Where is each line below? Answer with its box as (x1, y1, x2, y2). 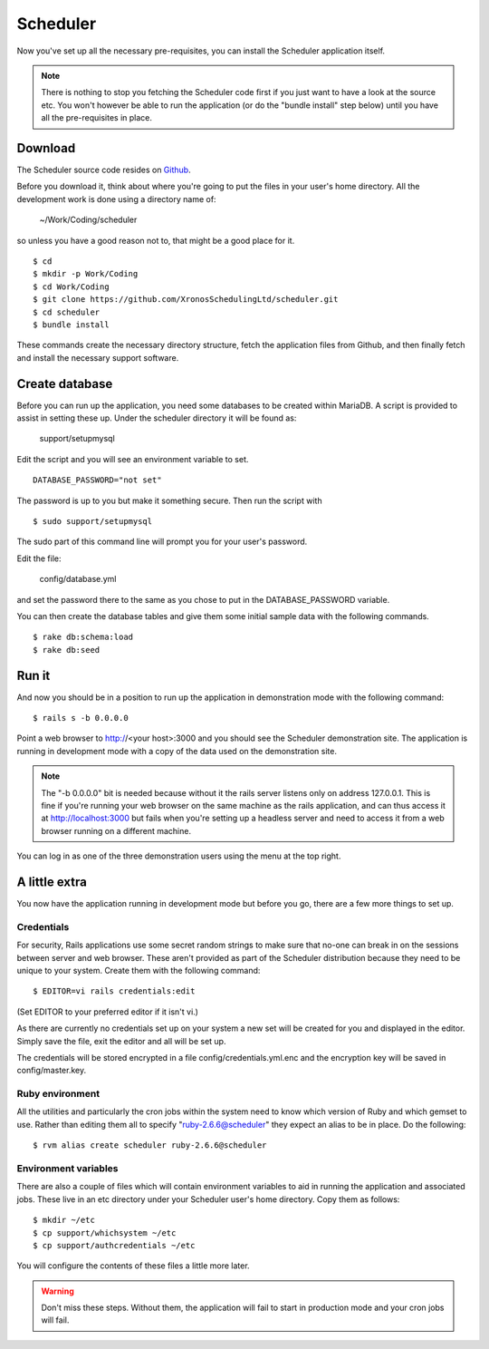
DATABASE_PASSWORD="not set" (33, 475, 162, 485)
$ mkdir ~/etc (33, 1215, 95, 1226)
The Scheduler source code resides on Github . (16, 164, 191, 176)
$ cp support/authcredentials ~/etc (33, 1240, 196, 1250)
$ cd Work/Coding (33, 281, 110, 292)
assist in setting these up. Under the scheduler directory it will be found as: (16, 412, 297, 423)
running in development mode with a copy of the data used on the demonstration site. (16, 745, 337, 756)
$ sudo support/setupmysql (33, 516, 153, 526)
